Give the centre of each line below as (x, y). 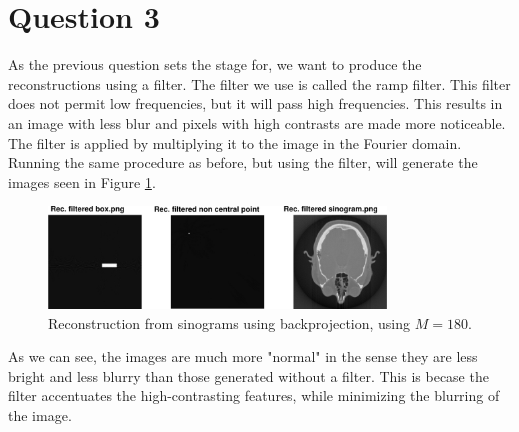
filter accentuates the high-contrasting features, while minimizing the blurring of (254, 395)
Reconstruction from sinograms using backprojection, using (229, 322)
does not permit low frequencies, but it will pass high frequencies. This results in (255, 103)
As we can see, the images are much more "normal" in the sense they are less (243, 356)
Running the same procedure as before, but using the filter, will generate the (243, 162)
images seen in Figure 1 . (82, 181)
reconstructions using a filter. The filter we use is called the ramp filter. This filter (259, 83)
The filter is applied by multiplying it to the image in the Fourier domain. (235, 142)
